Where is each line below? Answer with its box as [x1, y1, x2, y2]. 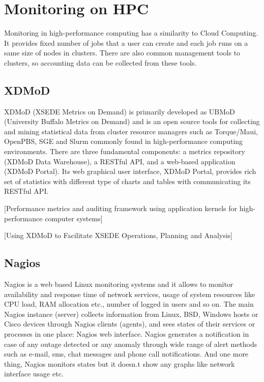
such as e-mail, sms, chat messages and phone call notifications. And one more [4, 348, 249, 359]
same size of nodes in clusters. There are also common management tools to [4, 47, 241, 58]
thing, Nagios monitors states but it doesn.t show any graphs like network [4, 358, 235, 369]
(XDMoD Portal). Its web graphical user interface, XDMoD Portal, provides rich [4, 166, 256, 177]
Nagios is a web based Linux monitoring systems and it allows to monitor [4, 279, 233, 289]
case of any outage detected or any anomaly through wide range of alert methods [4, 338, 257, 349]
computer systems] [45, 213, 103, 223]
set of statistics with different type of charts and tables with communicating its [4, 175, 251, 186]
